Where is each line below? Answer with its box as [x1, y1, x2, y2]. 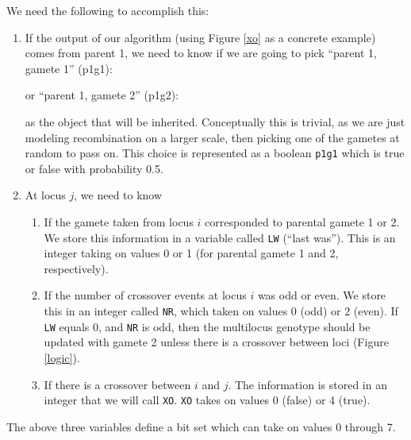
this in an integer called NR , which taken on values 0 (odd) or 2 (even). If [44, 303, 398, 319]
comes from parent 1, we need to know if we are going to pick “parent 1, [25, 44, 377, 61]
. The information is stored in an [228, 376, 387, 392]
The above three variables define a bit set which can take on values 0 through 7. [6, 418, 396, 434]
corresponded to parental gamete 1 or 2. [205, 214, 400, 230]
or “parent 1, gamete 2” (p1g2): [25, 87, 179, 103]
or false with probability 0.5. [25, 160, 163, 176]
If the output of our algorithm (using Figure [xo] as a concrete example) [25, 29, 376, 45]
